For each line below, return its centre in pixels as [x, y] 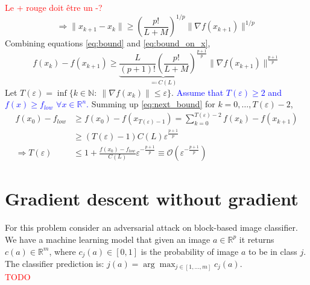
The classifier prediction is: [55, 264]
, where [62, 251]
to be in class [273, 251]
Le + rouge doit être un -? [54, 7]
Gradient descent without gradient [152, 199]
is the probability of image [190, 251]
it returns [257, 239]
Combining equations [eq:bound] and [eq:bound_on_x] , [108, 43]
